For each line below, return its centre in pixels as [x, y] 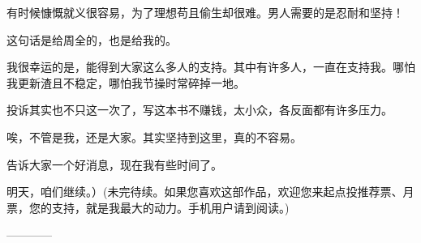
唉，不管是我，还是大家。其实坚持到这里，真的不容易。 [154, 136]
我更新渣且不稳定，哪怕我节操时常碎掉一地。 [126, 82]
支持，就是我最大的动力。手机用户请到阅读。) [170, 207]
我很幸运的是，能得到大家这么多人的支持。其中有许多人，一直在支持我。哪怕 [211, 67]
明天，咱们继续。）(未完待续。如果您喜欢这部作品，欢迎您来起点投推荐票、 [205, 192]
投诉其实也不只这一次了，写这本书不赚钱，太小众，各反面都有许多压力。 [200, 110]
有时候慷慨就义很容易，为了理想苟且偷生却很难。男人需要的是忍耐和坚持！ [205, 12]
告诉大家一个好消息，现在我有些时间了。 [114, 164]
